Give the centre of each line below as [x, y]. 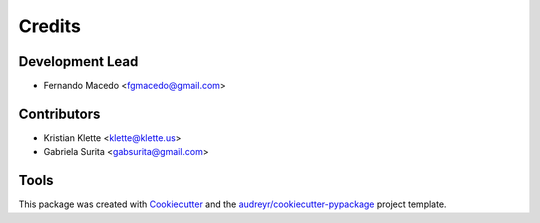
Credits [50, 26]
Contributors [59, 113]
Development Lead [78, 61]
